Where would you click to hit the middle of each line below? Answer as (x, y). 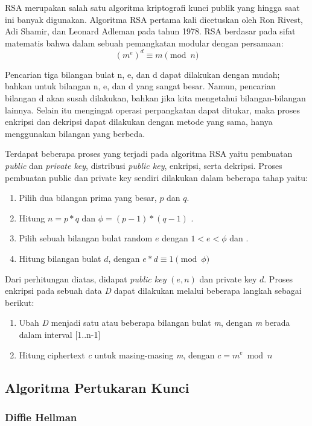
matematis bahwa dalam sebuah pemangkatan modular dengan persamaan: (144, 43)
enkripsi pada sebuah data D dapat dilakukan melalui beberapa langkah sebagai (153, 291)
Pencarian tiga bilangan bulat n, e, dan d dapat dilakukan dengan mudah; (142, 74)
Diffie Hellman (41, 417)
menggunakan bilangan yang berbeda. (75, 133)
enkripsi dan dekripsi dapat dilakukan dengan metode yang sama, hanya (139, 122)
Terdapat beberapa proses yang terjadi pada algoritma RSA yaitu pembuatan (149, 154)
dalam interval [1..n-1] (60, 334)
